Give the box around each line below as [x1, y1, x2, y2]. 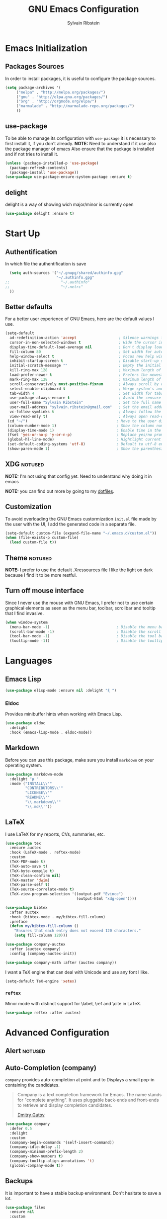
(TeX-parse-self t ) [9, 882, 50, 887]
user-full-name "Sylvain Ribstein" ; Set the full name [9, 400, 162, 405]
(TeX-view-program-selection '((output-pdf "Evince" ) [9, 891, 123, 897]
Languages [5, 655, 52, 667]
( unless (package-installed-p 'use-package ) [5, 161, 99, 166]
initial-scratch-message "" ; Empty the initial [9, 363, 162, 368]
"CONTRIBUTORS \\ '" [25, 785, 64, 791]
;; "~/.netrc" [5, 284, 83, 289]
